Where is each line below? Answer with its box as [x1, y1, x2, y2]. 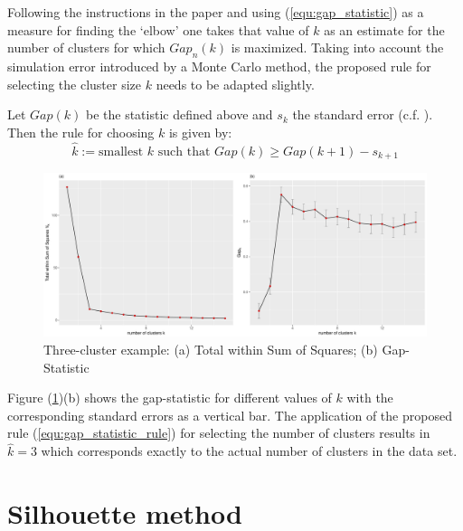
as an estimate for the [324, 20, 445, 39]
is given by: [168, 122, 232, 141]
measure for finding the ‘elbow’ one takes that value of [7, 20, 309, 39]
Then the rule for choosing [7, 122, 155, 141]
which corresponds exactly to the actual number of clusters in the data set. [41, 441, 458, 460]
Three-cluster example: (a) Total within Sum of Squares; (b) [43, 339, 378, 358]
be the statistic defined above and [85, 105, 273, 124]
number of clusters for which [7, 38, 165, 57]
